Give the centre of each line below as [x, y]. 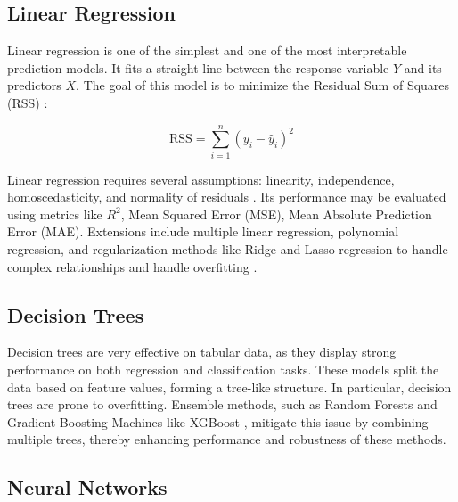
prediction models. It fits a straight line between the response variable [198, 67]
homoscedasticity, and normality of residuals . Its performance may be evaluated [227, 197]
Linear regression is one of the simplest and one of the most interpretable [207, 50]
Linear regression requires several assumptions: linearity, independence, [201, 179]
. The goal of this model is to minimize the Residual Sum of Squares [263, 85]
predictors [34, 85]
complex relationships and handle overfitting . [132, 266]
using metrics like [55, 214]
